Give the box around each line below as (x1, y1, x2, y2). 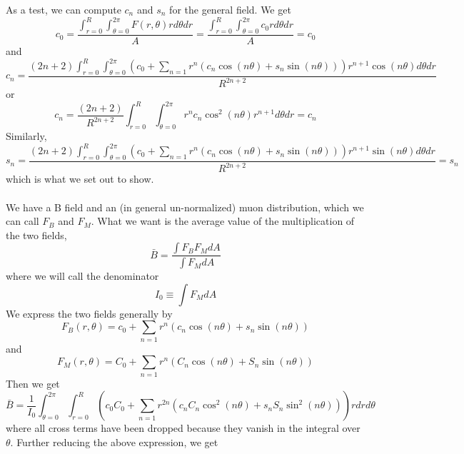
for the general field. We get (169, 2, 291, 16)
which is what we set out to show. (6, 171, 154, 186)
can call (6, 213, 39, 228)
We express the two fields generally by (6, 306, 173, 321)
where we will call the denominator (6, 268, 159, 283)
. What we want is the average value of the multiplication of (91, 213, 355, 228)
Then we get (6, 375, 60, 390)
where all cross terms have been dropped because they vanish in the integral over (6, 420, 360, 435)
